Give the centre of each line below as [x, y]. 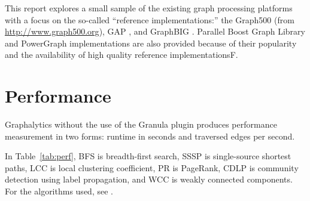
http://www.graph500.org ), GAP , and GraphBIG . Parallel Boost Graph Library [155, 31]
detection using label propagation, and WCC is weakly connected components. [149, 179]
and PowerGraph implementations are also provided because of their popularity [151, 43]
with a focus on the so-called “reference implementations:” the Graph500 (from [150, 19]
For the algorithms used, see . [59, 191]
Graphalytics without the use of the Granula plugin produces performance [141, 124]
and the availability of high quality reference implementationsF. [121, 55]
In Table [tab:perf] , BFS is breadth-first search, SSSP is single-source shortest [148, 156]
